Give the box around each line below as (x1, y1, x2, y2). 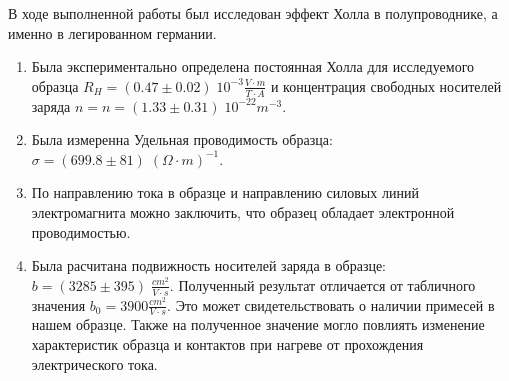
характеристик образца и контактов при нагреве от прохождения (31, 334, 424, 355)
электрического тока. (31, 353, 158, 374)
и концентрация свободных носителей (270, 75, 502, 96)
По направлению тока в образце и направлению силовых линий (31, 182, 419, 203)
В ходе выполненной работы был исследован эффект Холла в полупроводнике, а (8, 3, 498, 23)
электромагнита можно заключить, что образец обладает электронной (31, 201, 455, 222)
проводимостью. (31, 221, 131, 242)
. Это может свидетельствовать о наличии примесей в (167, 294, 495, 315)
